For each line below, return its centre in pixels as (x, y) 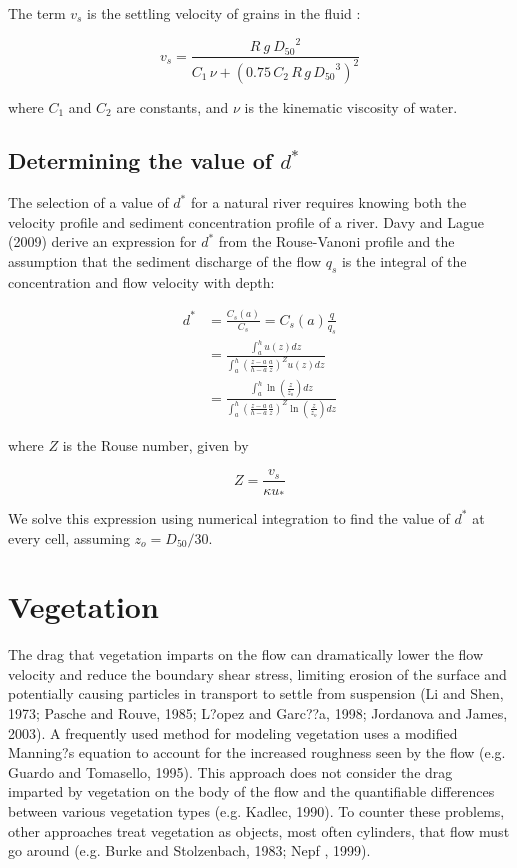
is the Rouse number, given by (155, 444)
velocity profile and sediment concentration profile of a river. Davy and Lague (246, 221)
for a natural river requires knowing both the (328, 202)
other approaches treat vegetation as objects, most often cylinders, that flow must (259, 830)
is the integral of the (404, 261)
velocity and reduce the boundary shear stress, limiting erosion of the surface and (257, 673)
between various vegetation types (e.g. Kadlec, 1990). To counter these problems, (256, 811)
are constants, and (172, 106)
